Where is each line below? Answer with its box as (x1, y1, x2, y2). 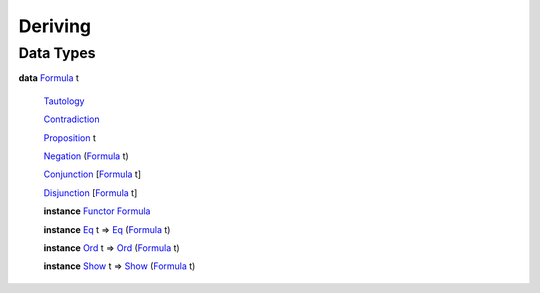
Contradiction (43, 113, 100, 125)
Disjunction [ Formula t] (43, 186, 138, 199)
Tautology (43, 95, 85, 107)
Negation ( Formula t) (43, 150, 129, 162)
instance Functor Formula (43, 205, 151, 217)
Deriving (18, 15, 92, 37)
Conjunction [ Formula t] (43, 168, 142, 180)
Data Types (18, 44, 96, 62)
